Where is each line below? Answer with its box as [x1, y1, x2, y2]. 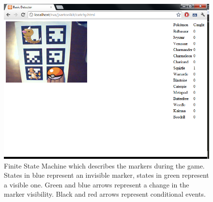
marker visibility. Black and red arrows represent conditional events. [4, 189, 206, 199]
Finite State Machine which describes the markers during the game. [4, 160, 205, 170]
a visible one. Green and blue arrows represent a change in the [4, 179, 189, 189]
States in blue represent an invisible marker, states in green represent [4, 170, 209, 180]
